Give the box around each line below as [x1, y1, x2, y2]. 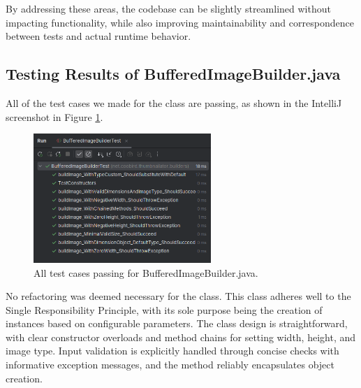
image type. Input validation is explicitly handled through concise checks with [6, 343, 339, 358]
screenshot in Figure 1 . [6, 109, 103, 124]
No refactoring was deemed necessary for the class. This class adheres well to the [6, 289, 351, 303]
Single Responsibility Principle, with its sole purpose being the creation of [6, 302, 323, 317]
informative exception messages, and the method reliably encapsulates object [6, 357, 335, 372]
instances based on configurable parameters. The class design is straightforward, [6, 316, 348, 331]
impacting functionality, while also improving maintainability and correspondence [6, 15, 354, 29]
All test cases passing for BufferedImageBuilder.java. [34, 265, 258, 280]
